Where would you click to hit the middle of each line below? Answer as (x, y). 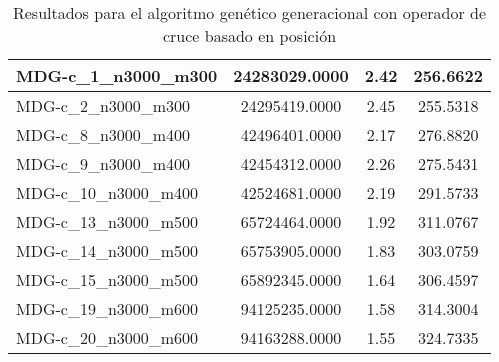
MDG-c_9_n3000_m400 (103, 163)
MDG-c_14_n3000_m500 (107, 250)
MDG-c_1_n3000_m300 (117, 75)
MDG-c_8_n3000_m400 (103, 134)
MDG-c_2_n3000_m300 (103, 105)
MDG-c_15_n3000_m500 (107, 279)
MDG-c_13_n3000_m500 (107, 221)
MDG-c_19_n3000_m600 (107, 308)
